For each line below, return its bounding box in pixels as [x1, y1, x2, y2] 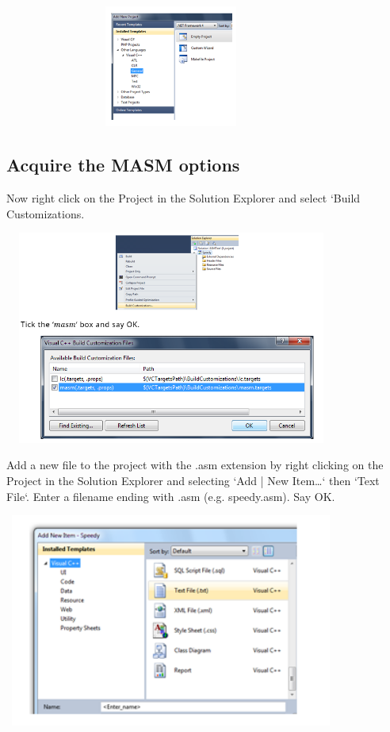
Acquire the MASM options [6, 152, 240, 177]
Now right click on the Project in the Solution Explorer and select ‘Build [6, 189, 361, 206]
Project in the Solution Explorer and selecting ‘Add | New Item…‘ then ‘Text [6, 472, 380, 488]
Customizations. [6, 205, 85, 222]
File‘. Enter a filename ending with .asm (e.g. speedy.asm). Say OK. [6, 487, 335, 504]
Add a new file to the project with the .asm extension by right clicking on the [6, 457, 384, 473]
